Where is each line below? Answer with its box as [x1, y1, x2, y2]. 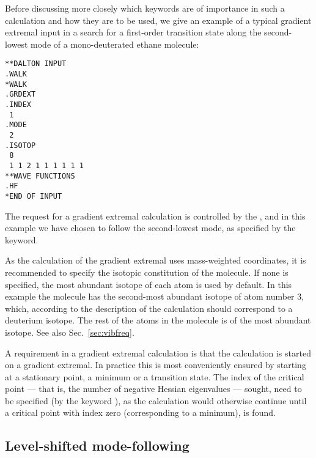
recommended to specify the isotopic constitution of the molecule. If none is [5, 265, 288, 278]
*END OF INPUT [5, 191, 62, 201]
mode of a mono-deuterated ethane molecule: [31, 37, 199, 50]
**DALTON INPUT [5, 59, 67, 68]
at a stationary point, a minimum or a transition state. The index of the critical [5, 370, 304, 383]
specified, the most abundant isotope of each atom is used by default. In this [5, 278, 292, 290]
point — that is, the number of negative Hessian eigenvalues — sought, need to [5, 382, 302, 395]
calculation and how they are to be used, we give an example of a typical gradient [5, 13, 312, 26]
